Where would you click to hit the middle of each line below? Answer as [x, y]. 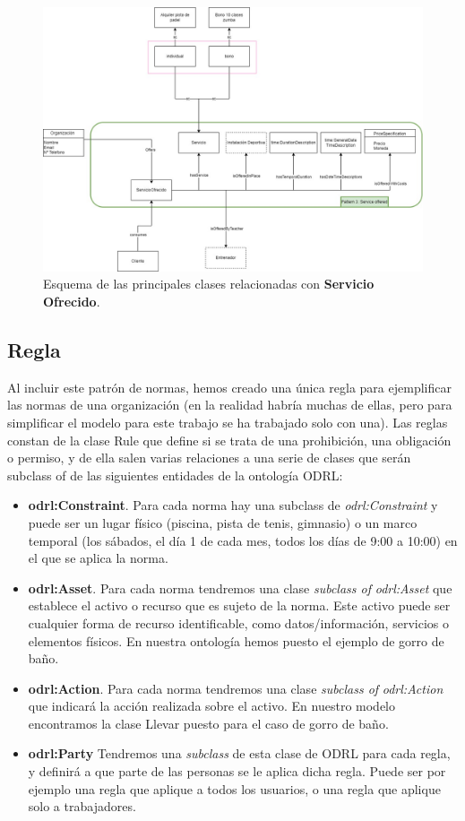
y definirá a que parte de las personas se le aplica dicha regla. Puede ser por [237, 771]
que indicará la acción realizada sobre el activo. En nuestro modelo [212, 706]
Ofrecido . [72, 301]
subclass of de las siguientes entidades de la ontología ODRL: [175, 475]
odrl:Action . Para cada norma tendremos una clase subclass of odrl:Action [236, 688]
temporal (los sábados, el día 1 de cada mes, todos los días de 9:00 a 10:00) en [243, 540]
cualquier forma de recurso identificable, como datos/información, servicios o [238, 622]
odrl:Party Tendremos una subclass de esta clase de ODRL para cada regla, [239, 753]
